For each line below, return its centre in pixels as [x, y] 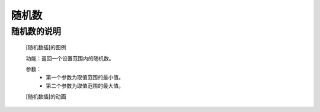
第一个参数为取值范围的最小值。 [85, 78]
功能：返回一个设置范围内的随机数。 [70, 58]
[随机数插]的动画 [46, 97]
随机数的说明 [36, 31]
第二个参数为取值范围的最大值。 [85, 85]
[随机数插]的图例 [46, 47]
